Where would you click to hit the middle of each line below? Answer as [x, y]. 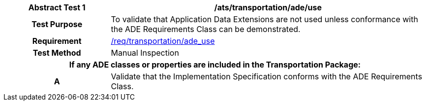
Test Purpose [57, 24]
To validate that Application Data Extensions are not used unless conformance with [264, 19]
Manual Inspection [145, 53]
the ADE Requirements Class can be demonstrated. [206, 29]
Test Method [57, 53]
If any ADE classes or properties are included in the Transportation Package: [215, 65]
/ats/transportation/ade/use [268, 7]
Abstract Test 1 [57, 7]
